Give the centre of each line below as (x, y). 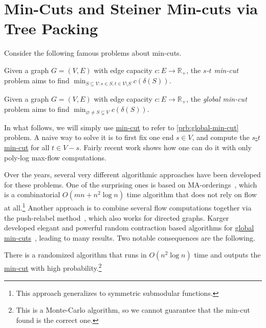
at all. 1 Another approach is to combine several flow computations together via (128, 207)
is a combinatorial (32, 194)
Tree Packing (51, 28)
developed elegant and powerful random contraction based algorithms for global (129, 228)
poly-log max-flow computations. (55, 157)
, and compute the (221, 137)
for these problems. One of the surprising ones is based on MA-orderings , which (131, 184)
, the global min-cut (217, 98)
